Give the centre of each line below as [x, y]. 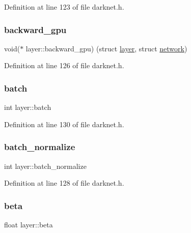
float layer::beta [29, 225]
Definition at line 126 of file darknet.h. [64, 65]
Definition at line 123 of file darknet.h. [64, 7]
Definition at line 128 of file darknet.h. [64, 183]
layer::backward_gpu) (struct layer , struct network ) [106, 48]
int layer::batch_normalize [45, 166]
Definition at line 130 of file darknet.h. [64, 124]
